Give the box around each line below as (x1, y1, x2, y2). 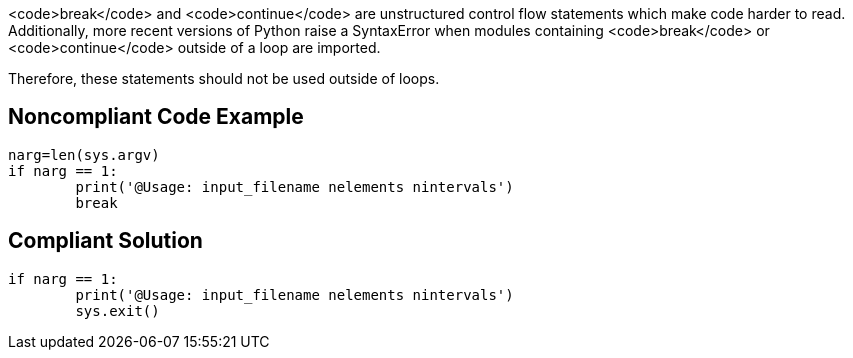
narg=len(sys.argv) (8, 146, 160, 163)
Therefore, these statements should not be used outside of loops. (8, 70, 440, 87)
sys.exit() (75, 302, 160, 319)
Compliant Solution (8, 228, 203, 254)
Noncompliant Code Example (8, 104, 304, 130)
